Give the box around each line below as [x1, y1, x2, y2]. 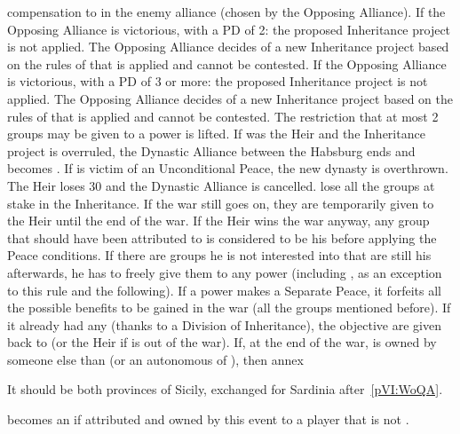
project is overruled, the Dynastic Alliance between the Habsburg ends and [7, 141, 416, 160]
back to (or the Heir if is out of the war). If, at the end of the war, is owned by [7, 333, 437, 351]
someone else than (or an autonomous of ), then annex [7, 350, 304, 368]
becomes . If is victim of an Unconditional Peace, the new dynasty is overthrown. [7, 159, 448, 178]
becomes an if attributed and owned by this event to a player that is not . [7, 410, 409, 429]
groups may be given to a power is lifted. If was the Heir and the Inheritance [7, 124, 425, 143]
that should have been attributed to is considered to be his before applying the [7, 228, 437, 247]
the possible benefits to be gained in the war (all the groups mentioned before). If [7, 298, 451, 317]
